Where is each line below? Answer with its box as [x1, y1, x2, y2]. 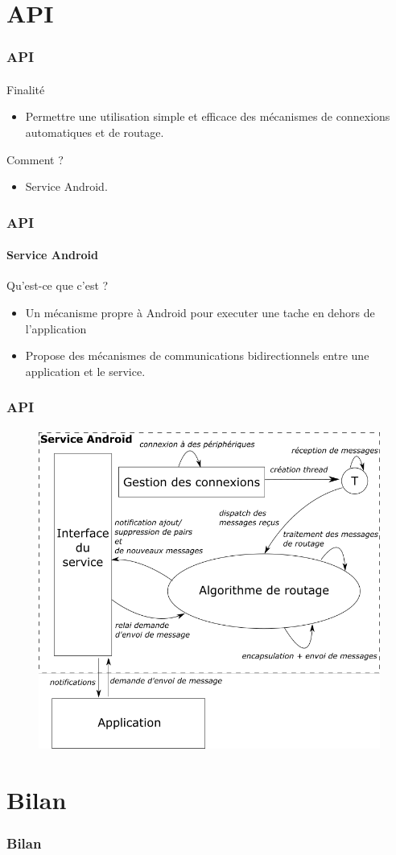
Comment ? [6, 151, 64, 167]
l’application [25, 320, 87, 337]
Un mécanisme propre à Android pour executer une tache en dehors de [25, 304, 375, 321]
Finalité [6, 81, 45, 97]
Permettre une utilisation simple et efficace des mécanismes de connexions [25, 108, 390, 125]
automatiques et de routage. [25, 124, 164, 140]
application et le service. [25, 362, 146, 379]
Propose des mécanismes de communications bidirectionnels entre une [25, 347, 369, 364]
